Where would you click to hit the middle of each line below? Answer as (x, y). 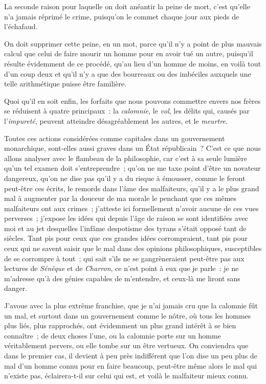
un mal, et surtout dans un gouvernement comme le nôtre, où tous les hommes (128, 315)
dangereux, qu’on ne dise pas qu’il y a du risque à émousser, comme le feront (125, 178)
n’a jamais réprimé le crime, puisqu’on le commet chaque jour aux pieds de (122, 16)
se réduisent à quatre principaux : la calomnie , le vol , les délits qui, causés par (127, 111)
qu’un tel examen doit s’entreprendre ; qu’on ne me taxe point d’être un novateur (132, 168)
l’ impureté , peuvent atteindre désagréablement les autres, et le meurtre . (116, 120)
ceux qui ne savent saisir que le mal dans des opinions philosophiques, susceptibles (133, 248)
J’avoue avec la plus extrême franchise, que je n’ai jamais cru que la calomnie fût (131, 306)
